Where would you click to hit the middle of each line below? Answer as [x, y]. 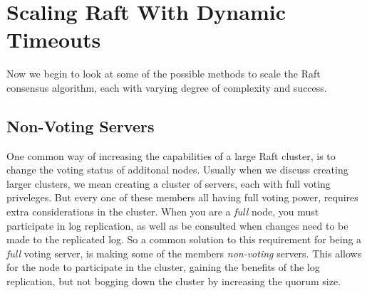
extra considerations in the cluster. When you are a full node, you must [163, 212]
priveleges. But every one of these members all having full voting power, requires [182, 197]
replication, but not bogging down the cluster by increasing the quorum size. [174, 281]
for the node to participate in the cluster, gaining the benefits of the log [163, 267]
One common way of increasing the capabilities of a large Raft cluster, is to [171, 155]
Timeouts [54, 39]
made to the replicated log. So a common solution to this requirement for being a [184, 239]
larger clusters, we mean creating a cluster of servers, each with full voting [169, 183]
